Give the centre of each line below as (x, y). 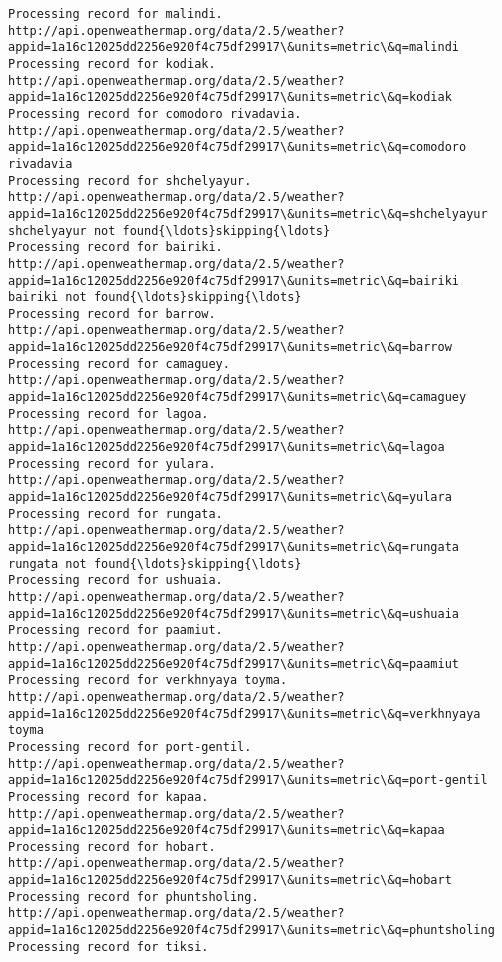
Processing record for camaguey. (119, 363)
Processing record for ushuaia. (115, 580)
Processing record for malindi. (115, 14)
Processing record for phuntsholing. (133, 896)
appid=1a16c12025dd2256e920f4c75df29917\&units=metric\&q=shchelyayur (248, 213)
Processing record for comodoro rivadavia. (155, 113)
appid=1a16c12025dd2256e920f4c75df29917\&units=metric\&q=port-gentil (248, 780)
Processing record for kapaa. (108, 796)
